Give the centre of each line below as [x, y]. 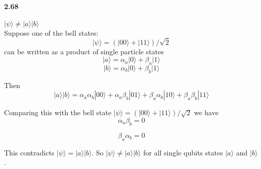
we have [206, 112]
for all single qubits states [183, 152]
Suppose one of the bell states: [51, 32]
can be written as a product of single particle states [84, 51]
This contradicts [29, 152]
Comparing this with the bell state [58, 112]
